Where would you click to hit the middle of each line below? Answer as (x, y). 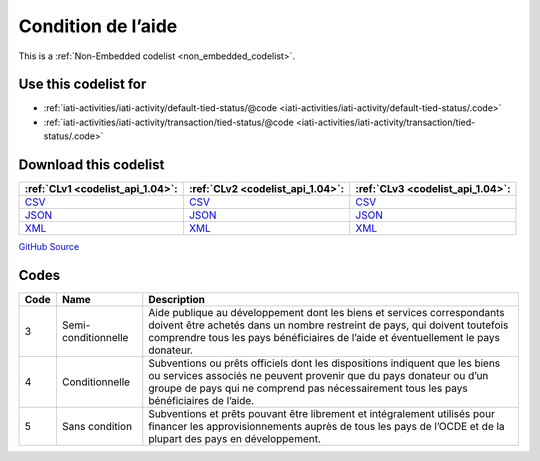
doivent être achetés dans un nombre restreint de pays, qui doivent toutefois (328, 325)
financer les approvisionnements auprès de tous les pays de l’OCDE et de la (326, 427)
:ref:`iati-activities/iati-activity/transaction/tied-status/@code (168, 122)
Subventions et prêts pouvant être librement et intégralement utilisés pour (321, 414)
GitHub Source (49, 247)
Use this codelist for (82, 84)
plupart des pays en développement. (235, 439)
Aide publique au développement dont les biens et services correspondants (326, 313)
